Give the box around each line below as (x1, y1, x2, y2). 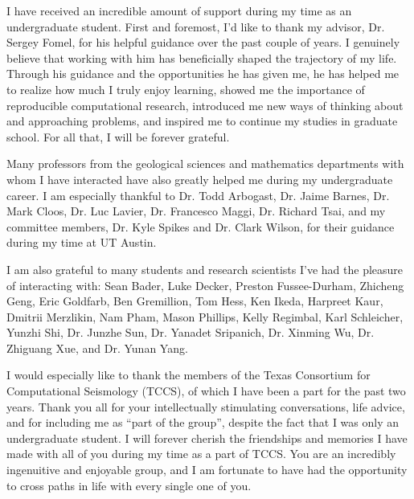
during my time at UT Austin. (6, 234, 157, 251)
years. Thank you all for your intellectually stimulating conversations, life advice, (6, 398, 405, 415)
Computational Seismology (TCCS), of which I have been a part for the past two (6, 382, 406, 399)
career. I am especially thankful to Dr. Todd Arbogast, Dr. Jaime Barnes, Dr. (6, 186, 390, 203)
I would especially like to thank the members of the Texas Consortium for (6, 366, 371, 383)
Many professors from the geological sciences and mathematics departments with (6, 155, 404, 172)
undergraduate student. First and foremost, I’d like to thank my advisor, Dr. (6, 18, 385, 35)
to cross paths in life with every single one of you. (6, 477, 252, 493)
